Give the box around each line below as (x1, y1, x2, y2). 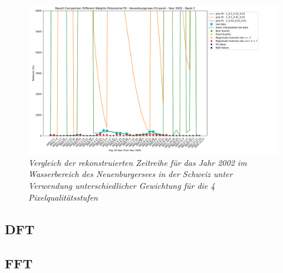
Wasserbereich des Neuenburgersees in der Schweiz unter (28, 168, 233, 180)
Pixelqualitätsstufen (28, 191, 98, 203)
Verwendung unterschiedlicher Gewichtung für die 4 (28, 179, 215, 192)
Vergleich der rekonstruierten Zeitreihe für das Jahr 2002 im (28, 156, 247, 168)
